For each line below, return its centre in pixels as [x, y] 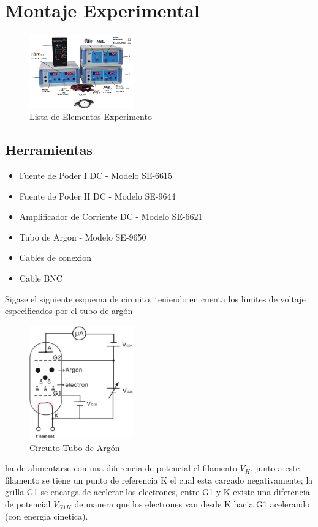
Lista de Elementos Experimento [91, 117]
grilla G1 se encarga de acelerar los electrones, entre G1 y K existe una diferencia [157, 492]
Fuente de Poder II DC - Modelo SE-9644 [97, 196]
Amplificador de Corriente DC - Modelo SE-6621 [111, 216]
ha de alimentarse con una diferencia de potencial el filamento [121, 468]
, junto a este [275, 468]
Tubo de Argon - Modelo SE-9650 [83, 237]
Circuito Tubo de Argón [75, 447]
